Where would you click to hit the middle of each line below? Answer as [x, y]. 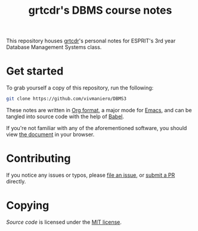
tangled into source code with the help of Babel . [65, 116]
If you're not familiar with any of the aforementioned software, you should [97, 128]
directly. [16, 181]
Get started [35, 71]
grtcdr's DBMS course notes [100, 10]
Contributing [38, 158]
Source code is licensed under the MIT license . [64, 222]
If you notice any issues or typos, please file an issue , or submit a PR [91, 175]
